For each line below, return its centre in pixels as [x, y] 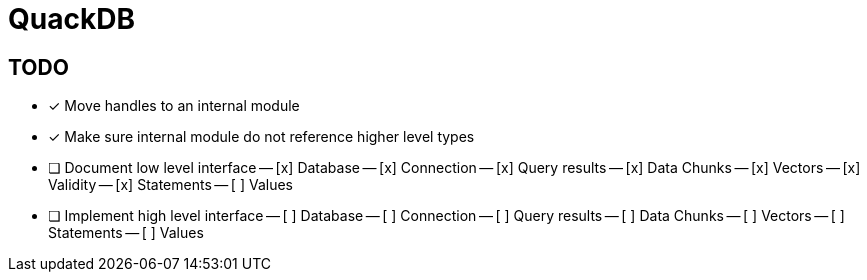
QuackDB [71, 19]
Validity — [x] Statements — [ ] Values [170, 185]
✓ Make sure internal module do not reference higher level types [261, 137]
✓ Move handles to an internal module [174, 106]
